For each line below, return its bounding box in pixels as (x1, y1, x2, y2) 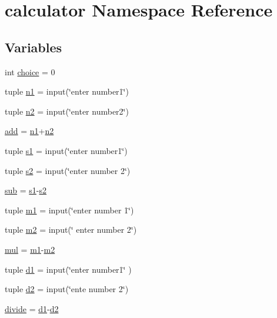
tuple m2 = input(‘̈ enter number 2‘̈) (5, 223, 137, 236)
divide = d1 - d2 (5, 302, 59, 314)
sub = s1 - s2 (5, 184, 47, 196)
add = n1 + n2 (5, 125, 54, 137)
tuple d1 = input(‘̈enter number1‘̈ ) (5, 263, 132, 275)
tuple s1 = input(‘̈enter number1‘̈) (5, 144, 128, 156)
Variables (5, 38, 62, 56)
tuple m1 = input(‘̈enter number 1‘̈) (5, 203, 134, 216)
